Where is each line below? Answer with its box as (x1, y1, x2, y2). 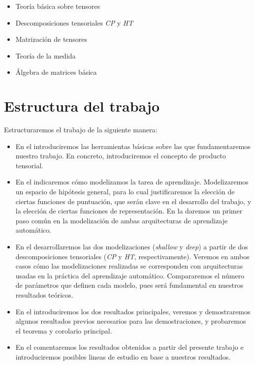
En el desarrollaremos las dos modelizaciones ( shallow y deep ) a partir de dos (15, 242, 248, 252)
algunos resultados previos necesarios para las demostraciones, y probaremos (15, 316, 246, 326)
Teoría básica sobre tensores (15, 1, 100, 11)
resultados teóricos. (15, 290, 73, 300)
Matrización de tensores (15, 34, 88, 44)
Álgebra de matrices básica (15, 67, 97, 77)
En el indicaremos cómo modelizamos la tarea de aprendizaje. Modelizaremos (15, 177, 249, 187)
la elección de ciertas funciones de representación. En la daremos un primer (15, 206, 243, 216)
